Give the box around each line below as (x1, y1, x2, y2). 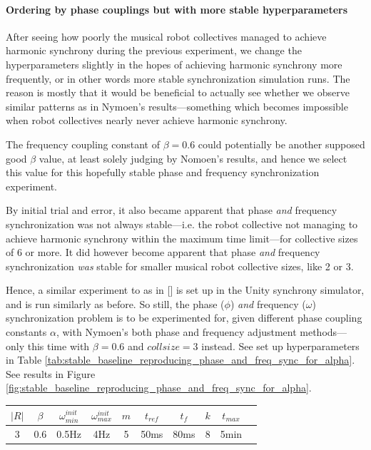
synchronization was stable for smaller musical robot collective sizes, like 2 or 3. (6, 258, 354, 273)
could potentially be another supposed (198, 136, 365, 151)
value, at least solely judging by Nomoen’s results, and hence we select (39, 150, 347, 165)
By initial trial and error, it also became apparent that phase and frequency (6, 203, 337, 218)
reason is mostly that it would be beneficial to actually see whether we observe (6, 85, 350, 100)
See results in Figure (6, 366, 96, 381)
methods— (300, 324, 347, 339)
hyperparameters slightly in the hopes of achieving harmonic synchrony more (6, 56, 342, 71)
